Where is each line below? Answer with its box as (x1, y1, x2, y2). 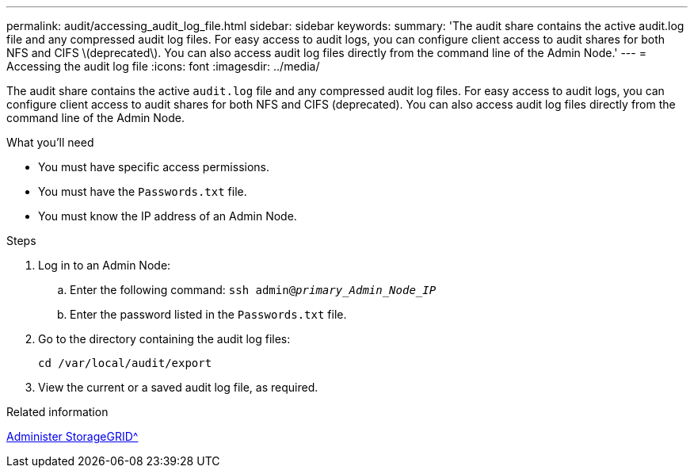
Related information (6, 405, 109, 419)
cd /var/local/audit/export (38, 357, 212, 369)
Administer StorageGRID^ (6, 430, 139, 443)
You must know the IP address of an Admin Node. (38, 209, 297, 223)
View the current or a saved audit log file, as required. (38, 380, 318, 394)
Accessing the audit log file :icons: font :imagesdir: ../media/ (6, 59, 320, 73)
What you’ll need (6, 136, 94, 149)
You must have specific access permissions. (38, 160, 270, 174)
